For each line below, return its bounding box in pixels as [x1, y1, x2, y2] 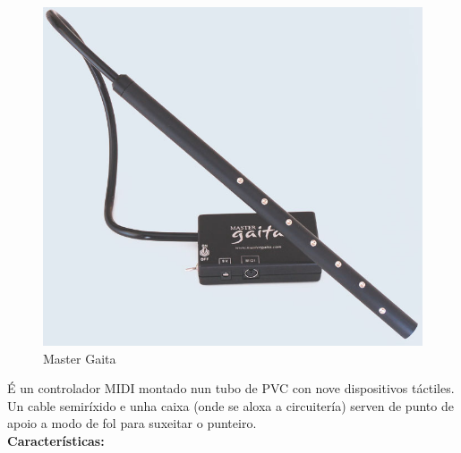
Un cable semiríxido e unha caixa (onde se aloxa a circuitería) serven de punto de [7, 396, 454, 415]
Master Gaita [43, 348, 116, 367]
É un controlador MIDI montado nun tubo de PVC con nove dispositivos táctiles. [7, 379, 455, 398]
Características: [7, 432, 105, 450]
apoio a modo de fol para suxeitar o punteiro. [7, 414, 257, 432]
